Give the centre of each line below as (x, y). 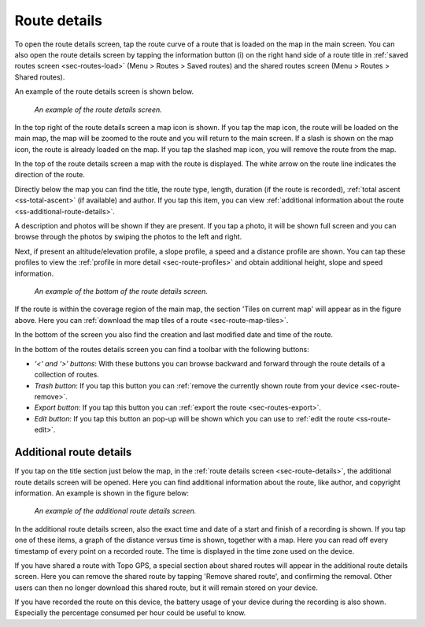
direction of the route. (50, 175)
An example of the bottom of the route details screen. (121, 291)
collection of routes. (67, 375)
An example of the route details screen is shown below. (104, 91)
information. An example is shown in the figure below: (102, 493)
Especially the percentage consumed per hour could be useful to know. (130, 613)
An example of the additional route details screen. (115, 511)
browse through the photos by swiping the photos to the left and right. (128, 237)
